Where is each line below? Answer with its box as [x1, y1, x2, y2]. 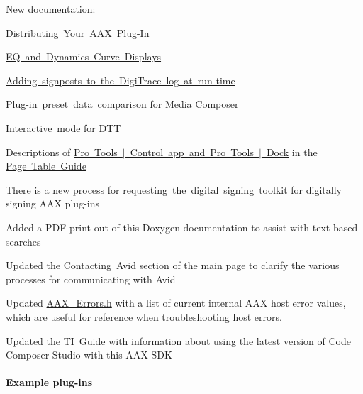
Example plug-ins [6, 375, 93, 390]
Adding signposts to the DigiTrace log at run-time [6, 72, 235, 87]
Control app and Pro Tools [130, 144, 254, 159]
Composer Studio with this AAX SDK [6, 347, 172, 362]
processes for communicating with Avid [6, 271, 176, 286]
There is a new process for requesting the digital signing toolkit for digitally [6, 182, 342, 197]
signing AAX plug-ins [6, 196, 100, 211]
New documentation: [6, 1, 96, 16]
